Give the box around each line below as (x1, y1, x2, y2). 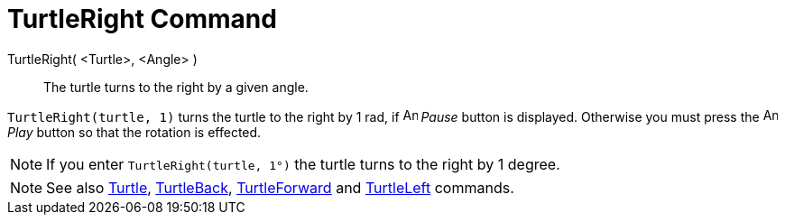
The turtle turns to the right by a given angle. (43, 79, 309, 95)
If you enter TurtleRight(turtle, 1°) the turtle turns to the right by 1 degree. (46, 154, 560, 173)
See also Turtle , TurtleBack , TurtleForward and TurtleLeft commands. (46, 178, 514, 197)
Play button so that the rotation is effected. (7, 124, 262, 140)
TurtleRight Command (7, 4, 277, 34)
